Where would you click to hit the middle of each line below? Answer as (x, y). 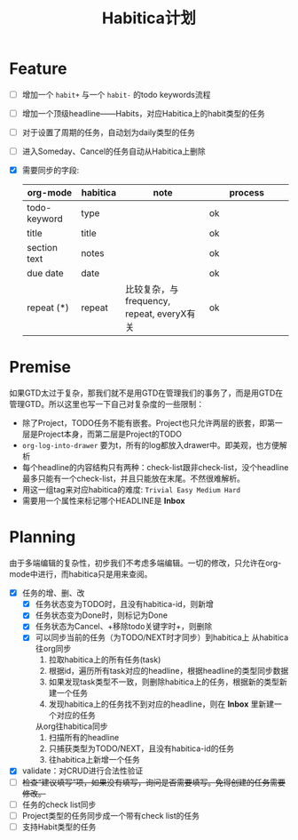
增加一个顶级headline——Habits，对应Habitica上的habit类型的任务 (143, 113)
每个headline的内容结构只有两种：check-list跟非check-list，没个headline (155, 468)
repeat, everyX (156, 314)
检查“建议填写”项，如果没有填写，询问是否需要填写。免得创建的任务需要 (154, 782)
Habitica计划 (149, 18)
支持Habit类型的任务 (59, 827)
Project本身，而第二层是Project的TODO (110, 434)
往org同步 (53, 649)
